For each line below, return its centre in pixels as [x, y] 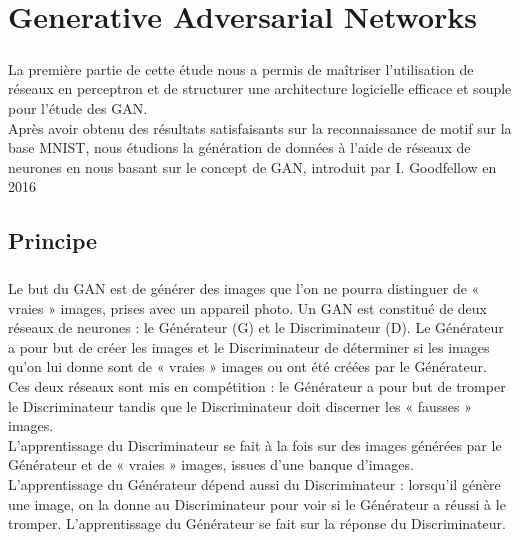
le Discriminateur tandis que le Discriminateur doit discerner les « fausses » [240, 405]
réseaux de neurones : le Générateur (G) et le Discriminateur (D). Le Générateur [256, 327]
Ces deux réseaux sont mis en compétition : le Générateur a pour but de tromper [257, 386]
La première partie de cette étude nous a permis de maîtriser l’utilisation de [241, 68]
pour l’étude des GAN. [78, 107]
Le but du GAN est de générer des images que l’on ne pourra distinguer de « [244, 288]
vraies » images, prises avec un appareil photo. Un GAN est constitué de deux [247, 307]
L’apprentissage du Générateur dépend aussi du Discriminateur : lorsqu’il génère [254, 484]
